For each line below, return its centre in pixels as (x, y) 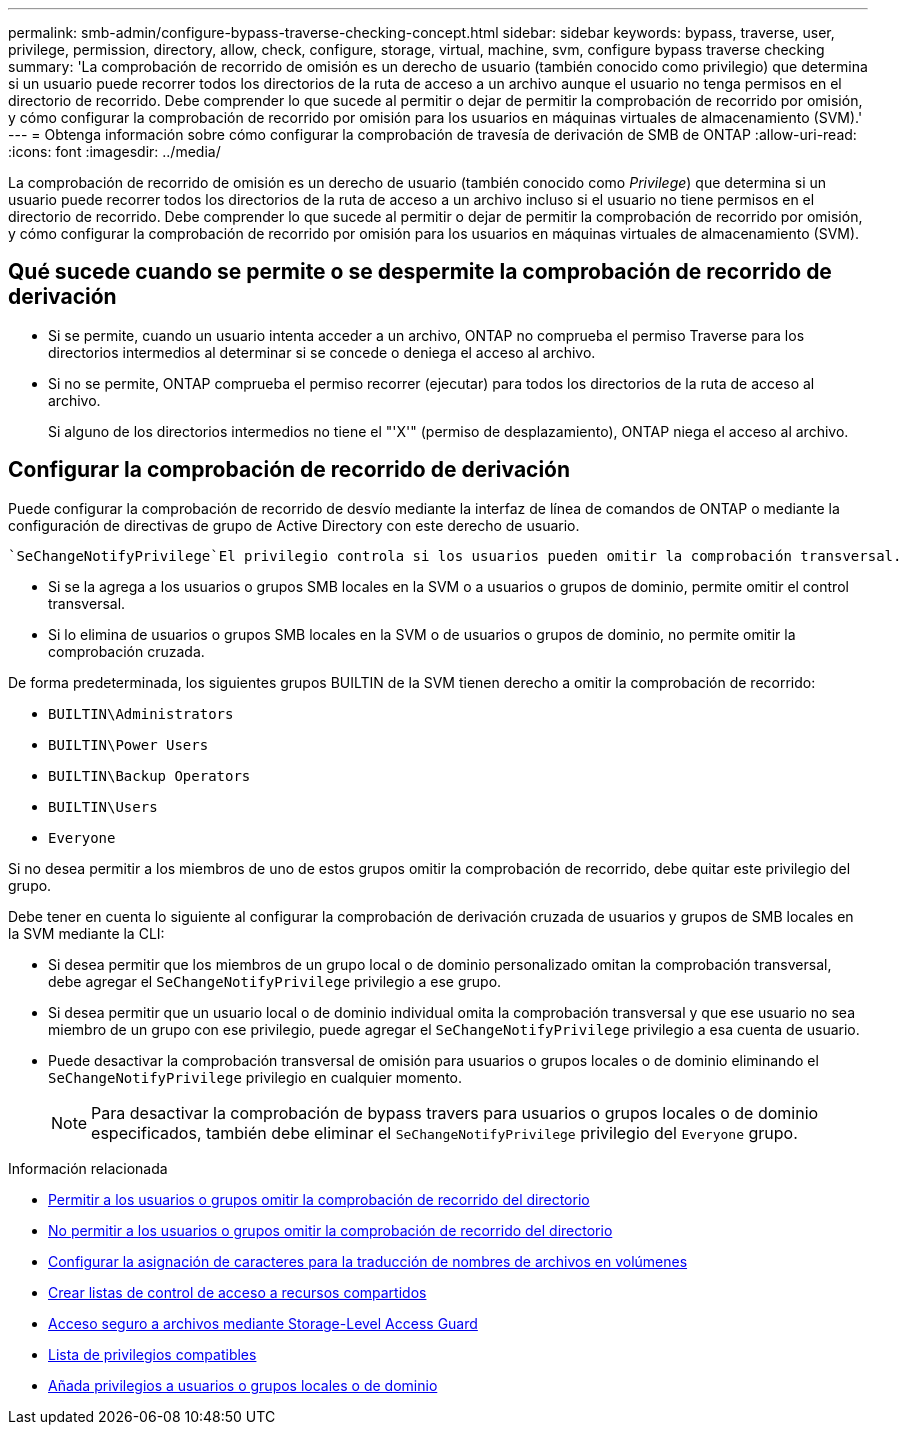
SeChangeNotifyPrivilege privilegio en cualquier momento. (255, 1077)
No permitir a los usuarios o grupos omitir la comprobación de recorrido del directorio (330, 1230)
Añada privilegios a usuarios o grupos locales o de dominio (243, 1385)
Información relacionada (88, 1168)
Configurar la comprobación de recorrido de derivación (289, 470)
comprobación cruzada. (126, 651)
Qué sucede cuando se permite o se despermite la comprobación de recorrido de (420, 272)
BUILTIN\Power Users (128, 744)
